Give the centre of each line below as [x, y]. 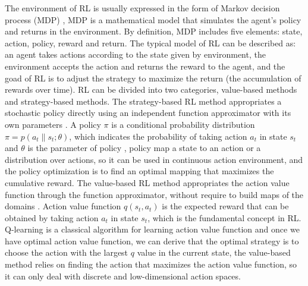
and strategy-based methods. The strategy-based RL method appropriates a [143, 101]
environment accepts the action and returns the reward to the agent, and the [145, 66]
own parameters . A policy [53, 124]
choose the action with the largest [67, 252]
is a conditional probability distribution [183, 124]
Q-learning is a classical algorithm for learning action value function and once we [152, 229]
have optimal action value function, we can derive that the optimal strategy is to [152, 241]
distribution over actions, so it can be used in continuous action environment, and [154, 159]
